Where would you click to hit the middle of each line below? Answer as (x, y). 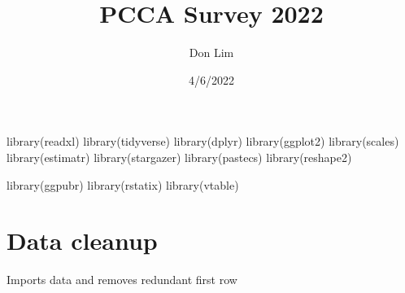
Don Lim (211, 52)
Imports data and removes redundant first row (122, 280)
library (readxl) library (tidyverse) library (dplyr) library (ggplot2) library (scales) (203, 141)
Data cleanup (82, 241)
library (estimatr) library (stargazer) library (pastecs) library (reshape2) (179, 157)
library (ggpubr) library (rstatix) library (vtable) (123, 184)
